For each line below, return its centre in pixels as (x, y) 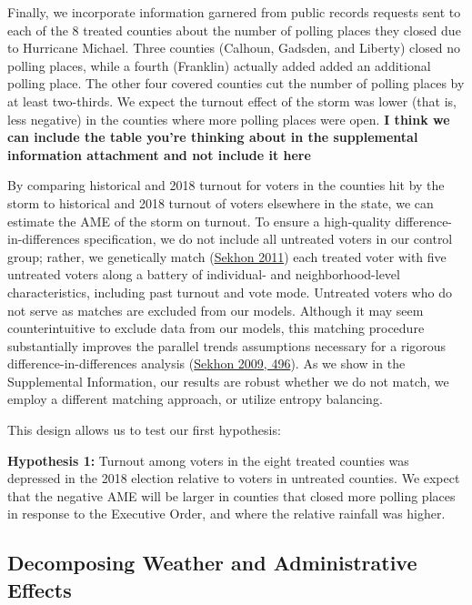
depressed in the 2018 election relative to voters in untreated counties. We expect (234, 478)
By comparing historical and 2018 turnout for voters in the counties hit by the (226, 185)
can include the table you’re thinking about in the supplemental (213, 137)
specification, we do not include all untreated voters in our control (268, 239)
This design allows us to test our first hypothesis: (144, 430)
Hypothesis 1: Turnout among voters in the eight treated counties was (208, 460)
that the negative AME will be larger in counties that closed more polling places (231, 495)
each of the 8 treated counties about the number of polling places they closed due (234, 30)
